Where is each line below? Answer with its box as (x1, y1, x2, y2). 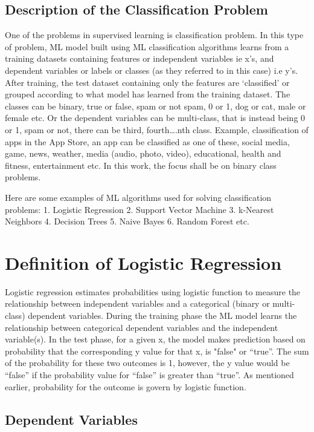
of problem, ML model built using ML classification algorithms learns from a (5, 40, 289, 53)
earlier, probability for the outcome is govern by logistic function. (5, 380, 246, 393)
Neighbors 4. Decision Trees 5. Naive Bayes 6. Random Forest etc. (5, 215, 249, 227)
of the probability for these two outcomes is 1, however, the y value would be (5, 356, 290, 369)
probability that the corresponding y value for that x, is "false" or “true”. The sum (5, 344, 309, 357)
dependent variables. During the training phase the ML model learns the (28, 309, 297, 322)
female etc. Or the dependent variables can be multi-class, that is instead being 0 (5, 111, 306, 124)
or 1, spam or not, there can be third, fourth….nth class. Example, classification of (5, 123, 309, 136)
